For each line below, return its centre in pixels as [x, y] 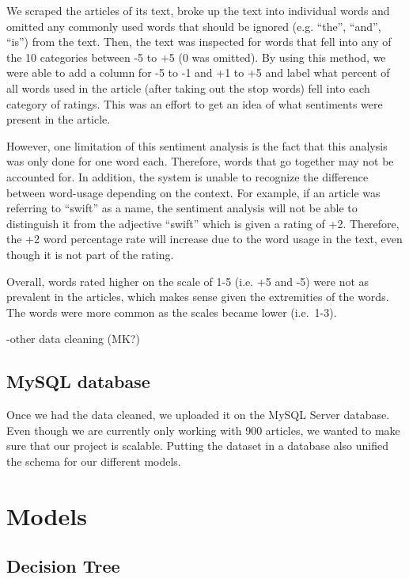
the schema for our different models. [94, 461]
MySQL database [78, 381]
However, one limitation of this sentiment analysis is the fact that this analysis [197, 145]
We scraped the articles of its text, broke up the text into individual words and [198, 10]
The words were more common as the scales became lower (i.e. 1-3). [172, 312]
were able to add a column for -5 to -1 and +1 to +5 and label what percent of [198, 72]
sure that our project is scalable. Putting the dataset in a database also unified [198, 446]
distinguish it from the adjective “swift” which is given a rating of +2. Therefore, [203, 223]
